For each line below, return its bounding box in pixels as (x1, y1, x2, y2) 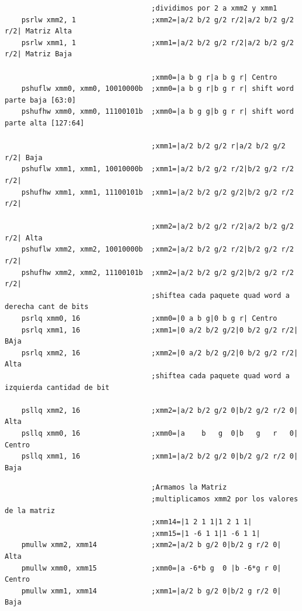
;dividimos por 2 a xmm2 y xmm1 (151, 4, 277, 12)
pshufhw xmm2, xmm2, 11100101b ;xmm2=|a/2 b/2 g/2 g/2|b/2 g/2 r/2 (21, 268, 294, 277)
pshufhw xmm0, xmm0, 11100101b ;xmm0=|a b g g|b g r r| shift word (21, 107, 294, 116)
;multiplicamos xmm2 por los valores (151, 494, 298, 503)
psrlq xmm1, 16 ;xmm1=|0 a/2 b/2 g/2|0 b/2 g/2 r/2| (21, 325, 298, 334)
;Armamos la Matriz (151, 483, 227, 492)
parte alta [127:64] (5, 118, 85, 127)
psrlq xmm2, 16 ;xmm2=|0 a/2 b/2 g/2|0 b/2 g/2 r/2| (21, 348, 298, 357)
